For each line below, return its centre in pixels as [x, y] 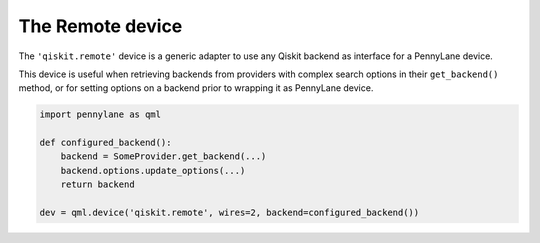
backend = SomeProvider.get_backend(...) [163, 156]
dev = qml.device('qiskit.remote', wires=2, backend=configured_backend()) [229, 213]
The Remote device [100, 26]
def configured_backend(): [105, 143]
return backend [97, 184]
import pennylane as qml [100, 114]
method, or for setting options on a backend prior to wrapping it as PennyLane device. [196, 88]
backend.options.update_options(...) [153, 170]
